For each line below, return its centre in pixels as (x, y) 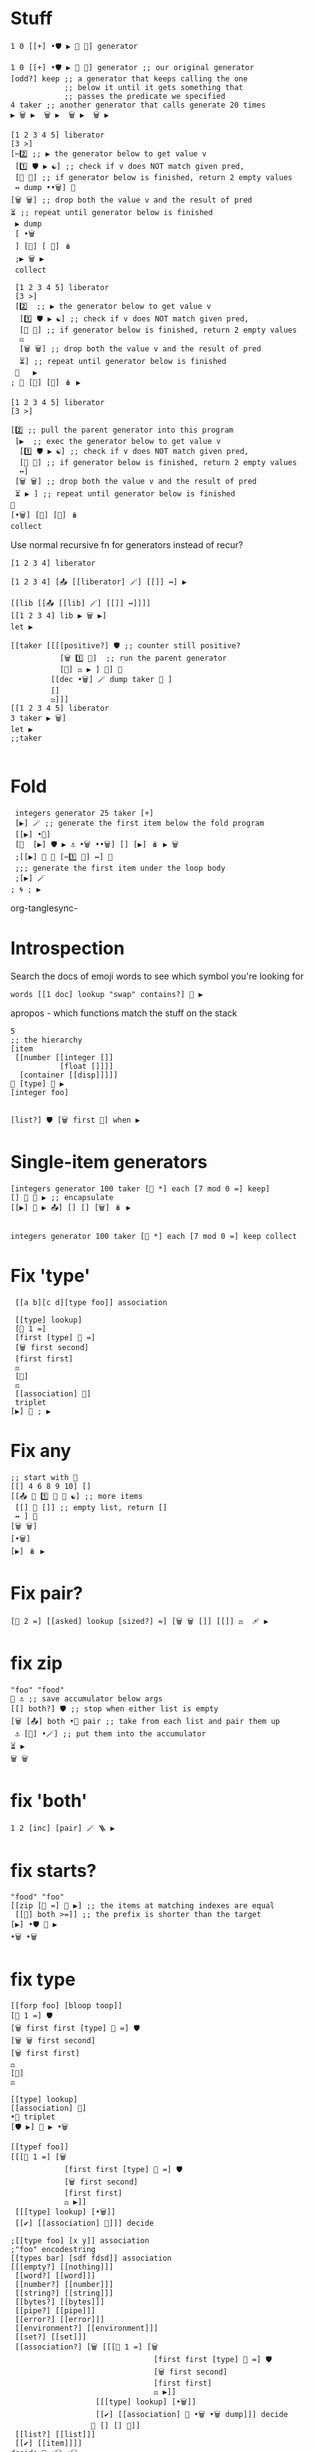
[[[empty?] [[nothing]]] (62, 2267)
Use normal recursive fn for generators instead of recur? (126, 544)
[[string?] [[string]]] (64, 2293)
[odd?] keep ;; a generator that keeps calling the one (129, 78)
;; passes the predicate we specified (144, 96)
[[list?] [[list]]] (55, 2435)
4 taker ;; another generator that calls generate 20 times (138, 105)
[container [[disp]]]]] (68, 1075)
